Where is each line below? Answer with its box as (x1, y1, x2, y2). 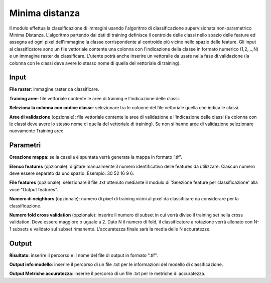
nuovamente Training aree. (9, 128, 65, 134)
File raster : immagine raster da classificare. (9, 86, 100, 92)
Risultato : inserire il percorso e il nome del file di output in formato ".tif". (9, 252, 158, 258)
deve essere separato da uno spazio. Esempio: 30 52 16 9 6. (9, 170, 134, 176)
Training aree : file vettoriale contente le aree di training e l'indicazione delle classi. (9, 95, 180, 101)
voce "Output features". (9, 186, 59, 192)
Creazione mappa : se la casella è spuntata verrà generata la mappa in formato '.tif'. (9, 154, 183, 160)
